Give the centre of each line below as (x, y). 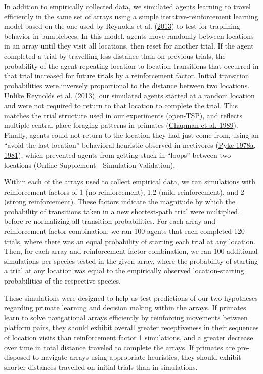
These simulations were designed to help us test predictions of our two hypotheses (131, 297)
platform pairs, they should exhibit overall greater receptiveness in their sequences (131, 327)
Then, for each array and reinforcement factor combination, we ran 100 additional (131, 251)
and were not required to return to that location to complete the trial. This (121, 105)
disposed (17, 357)
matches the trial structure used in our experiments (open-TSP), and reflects (123, 115)
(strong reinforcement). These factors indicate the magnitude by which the (120, 201)
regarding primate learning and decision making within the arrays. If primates (125, 308)
